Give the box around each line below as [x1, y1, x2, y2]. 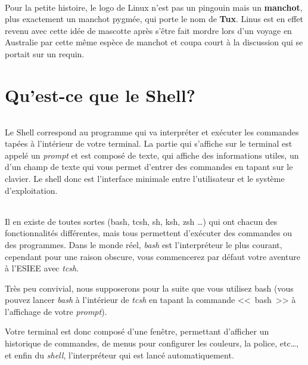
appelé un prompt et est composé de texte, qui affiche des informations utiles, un [5, 149, 299, 161]
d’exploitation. [5, 184, 58, 196]
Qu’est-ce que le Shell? [5, 82, 195, 107]
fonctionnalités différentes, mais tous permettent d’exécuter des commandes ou [5, 227, 292, 239]
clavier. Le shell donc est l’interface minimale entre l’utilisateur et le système [5, 172, 285, 184]
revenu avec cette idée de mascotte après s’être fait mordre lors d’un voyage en [5, 24, 292, 36]
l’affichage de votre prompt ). [5, 305, 107, 317]
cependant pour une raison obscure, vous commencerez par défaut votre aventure [5, 250, 300, 262]
